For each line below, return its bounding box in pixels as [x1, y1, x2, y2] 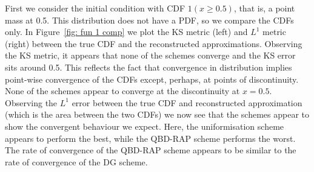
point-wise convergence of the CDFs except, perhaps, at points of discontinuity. [5, 72, 299, 85]
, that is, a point [233, 2, 295, 14]
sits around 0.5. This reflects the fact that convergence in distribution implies [5, 60, 292, 73]
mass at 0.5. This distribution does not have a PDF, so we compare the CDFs [5, 13, 294, 26]
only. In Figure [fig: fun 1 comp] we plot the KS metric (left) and [5, 25, 248, 38]
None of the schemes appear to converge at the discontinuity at [5, 84, 240, 97]
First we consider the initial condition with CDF [5, 2, 185, 14]
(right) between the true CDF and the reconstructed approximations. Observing [5, 37, 302, 49]
